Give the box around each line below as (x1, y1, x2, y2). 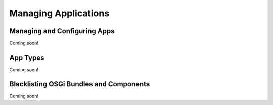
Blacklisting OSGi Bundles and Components (9, 80, 150, 88)
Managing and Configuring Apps (9, 27, 115, 35)
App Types (9, 53, 44, 62)
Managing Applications (9, 8, 110, 19)
